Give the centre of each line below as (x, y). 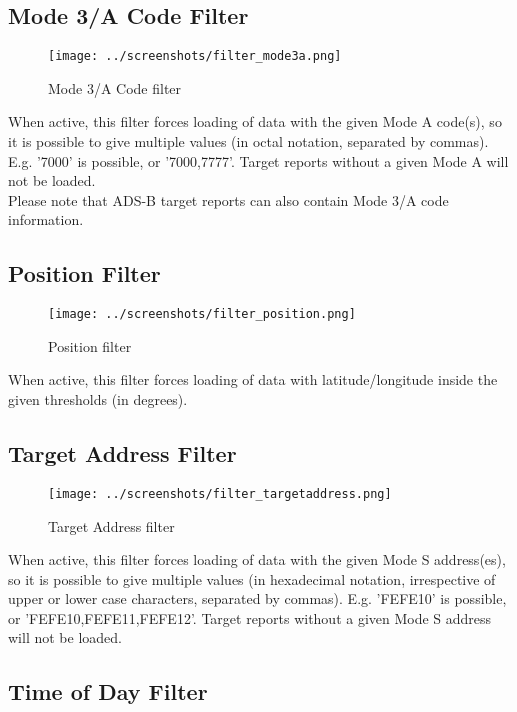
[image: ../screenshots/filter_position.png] (202, 314)
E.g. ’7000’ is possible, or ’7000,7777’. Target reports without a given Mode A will (258, 160)
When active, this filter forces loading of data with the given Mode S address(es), (257, 559)
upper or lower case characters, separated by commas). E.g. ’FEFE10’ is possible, (257, 598)
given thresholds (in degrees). (98, 399)
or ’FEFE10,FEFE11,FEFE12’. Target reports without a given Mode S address (250, 617)
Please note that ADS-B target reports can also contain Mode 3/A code (228, 199)
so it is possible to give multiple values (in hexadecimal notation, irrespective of (252, 578)
